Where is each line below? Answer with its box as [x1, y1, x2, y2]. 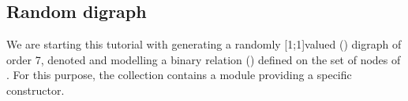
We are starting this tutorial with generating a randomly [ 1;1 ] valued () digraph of [6, 36, 402, 52]
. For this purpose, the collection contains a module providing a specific [6, 67, 352, 83]
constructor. [6, 81, 65, 98]
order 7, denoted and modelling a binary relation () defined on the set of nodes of [6, 51, 401, 67]
